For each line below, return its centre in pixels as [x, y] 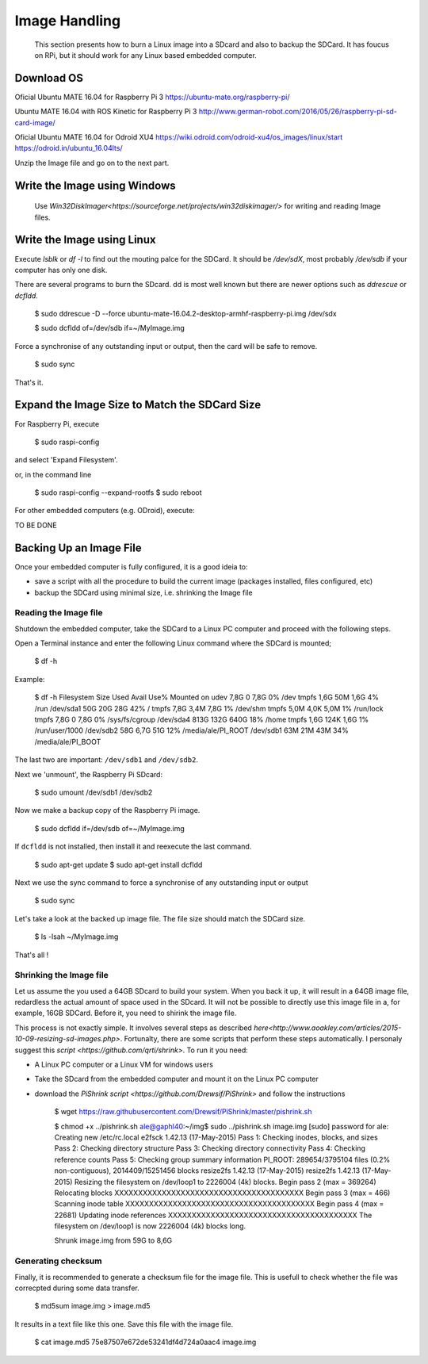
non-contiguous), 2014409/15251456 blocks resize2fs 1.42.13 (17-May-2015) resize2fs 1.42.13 [207, 1171]
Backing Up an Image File [78, 548]
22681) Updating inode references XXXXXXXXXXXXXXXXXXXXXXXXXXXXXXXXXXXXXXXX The [213, 1215]
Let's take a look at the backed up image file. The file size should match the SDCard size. [160, 918]
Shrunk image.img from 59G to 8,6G [113, 1240]
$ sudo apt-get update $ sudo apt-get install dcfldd [118, 864]
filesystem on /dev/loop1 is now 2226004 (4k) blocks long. [150, 1226]
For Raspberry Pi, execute [57, 423]
